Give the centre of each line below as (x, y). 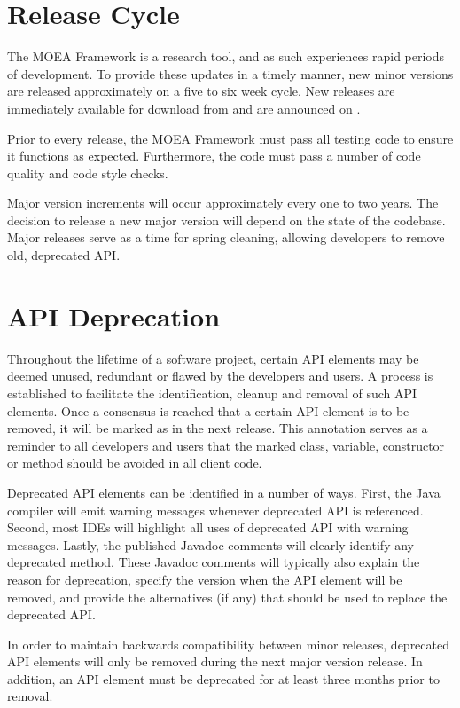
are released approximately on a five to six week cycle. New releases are (201, 91)
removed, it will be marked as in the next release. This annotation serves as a (218, 428)
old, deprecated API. (64, 255)
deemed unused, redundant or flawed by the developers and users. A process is (220, 376)
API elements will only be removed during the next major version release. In (215, 661)
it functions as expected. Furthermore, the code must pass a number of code (214, 156)
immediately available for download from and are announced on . (184, 108)
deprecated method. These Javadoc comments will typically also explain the (214, 562)
